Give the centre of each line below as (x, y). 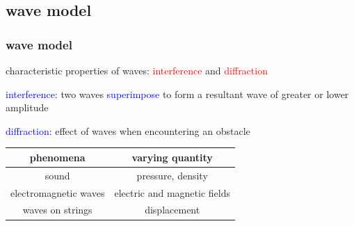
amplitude (27, 107)
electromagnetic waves (58, 192)
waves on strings (57, 210)
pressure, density (172, 175)
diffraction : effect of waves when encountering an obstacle (128, 130)
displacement (172, 210)
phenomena (57, 157)
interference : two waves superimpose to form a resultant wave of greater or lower (177, 94)
